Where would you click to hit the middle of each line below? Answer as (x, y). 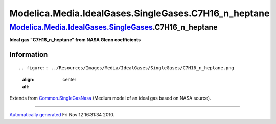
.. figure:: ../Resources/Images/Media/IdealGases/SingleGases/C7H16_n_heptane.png (126, 68)
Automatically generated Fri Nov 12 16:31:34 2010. (62, 115)
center (70, 80)
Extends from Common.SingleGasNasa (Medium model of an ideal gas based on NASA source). (110, 98)
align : (28, 80)
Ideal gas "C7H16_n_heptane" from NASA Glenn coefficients (75, 40)
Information (29, 54)
